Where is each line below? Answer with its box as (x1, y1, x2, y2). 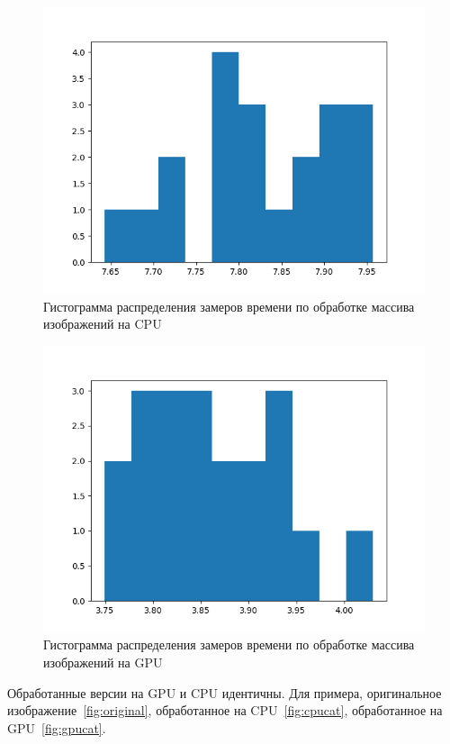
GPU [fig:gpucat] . (7, 718, 106, 737)
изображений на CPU (43, 314, 162, 333)
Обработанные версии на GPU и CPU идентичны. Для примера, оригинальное (7, 683, 442, 702)
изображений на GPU (43, 652, 163, 671)
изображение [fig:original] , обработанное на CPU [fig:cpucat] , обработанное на (7, 701, 443, 720)
